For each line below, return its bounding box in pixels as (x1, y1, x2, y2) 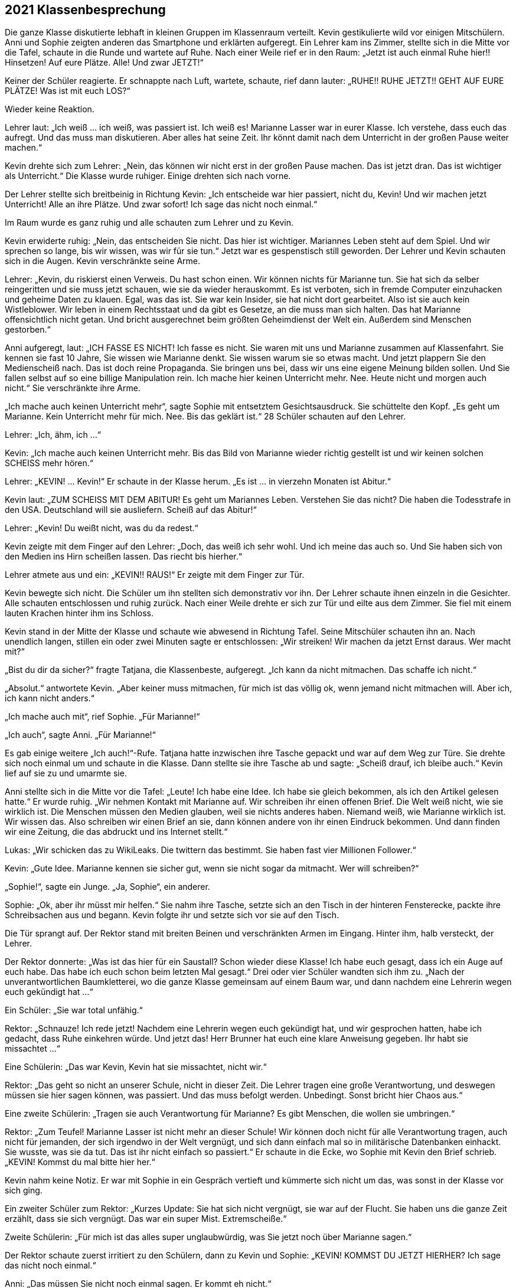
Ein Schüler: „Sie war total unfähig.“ (5, 1005, 143, 1016)
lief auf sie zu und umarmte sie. (5, 768, 127, 779)
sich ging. (5, 1185, 43, 1196)
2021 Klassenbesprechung (5, 2, 166, 17)
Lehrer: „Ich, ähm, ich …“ (5, 430, 101, 440)
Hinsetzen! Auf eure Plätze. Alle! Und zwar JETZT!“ (5, 57, 204, 68)
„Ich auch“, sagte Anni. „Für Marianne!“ (5, 730, 156, 740)
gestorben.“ (5, 324, 51, 335)
